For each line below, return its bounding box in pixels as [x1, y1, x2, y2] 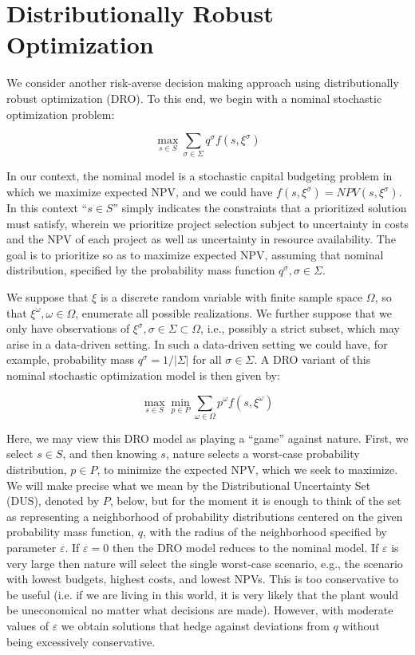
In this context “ [6, 199, 88, 216]
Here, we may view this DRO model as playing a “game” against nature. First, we [6, 429, 409, 446]
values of [6, 618, 49, 633]
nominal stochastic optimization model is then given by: [6, 366, 280, 383]
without [342, 618, 380, 633]
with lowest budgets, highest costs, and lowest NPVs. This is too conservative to [6, 570, 399, 587]
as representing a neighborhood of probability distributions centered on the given [6, 507, 403, 524]
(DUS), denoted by [6, 492, 100, 509]
